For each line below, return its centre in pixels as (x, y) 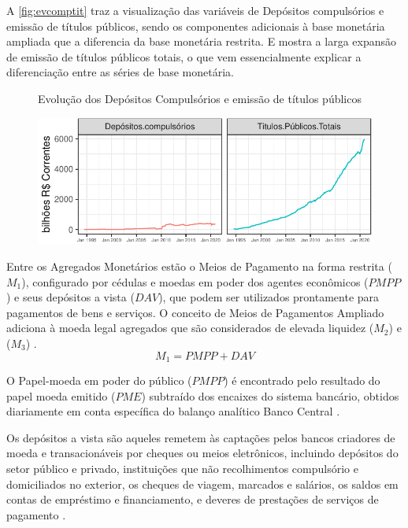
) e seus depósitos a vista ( (70, 297)
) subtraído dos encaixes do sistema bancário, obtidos (270, 395)
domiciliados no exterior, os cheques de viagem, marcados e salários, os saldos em (202, 484)
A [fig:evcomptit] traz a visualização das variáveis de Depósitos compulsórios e (195, 10)
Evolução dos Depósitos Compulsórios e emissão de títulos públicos (200, 98)
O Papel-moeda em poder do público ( (99, 380)
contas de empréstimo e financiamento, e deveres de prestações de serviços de (193, 499)
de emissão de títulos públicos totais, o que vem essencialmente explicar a (184, 56)
